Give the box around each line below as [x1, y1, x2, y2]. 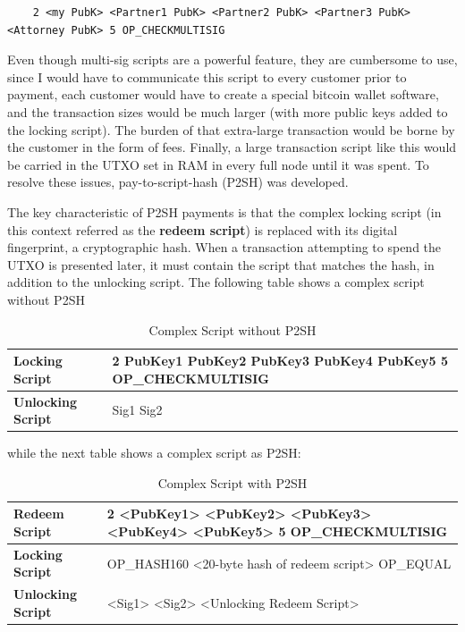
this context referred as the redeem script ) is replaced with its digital [7, 220, 398, 239]
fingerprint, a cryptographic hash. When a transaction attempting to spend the [7, 238, 442, 257]
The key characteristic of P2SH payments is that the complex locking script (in [7, 202, 442, 221]
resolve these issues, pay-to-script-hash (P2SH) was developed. [7, 173, 349, 191]
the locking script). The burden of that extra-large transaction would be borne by [7, 120, 455, 139]
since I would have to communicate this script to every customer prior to [7, 67, 407, 86]
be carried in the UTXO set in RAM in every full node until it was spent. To [7, 155, 429, 173]
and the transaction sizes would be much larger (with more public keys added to [7, 102, 448, 121]
